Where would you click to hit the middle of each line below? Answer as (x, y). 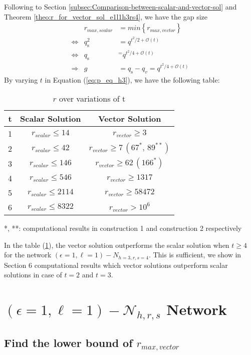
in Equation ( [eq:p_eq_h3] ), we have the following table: (132, 79)
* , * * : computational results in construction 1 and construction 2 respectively (123, 228)
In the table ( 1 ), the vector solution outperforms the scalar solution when (117, 245)
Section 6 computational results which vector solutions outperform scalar (116, 265)
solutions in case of (33, 275)
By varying (21, 79)
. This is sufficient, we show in (195, 255)
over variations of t (92, 99)
